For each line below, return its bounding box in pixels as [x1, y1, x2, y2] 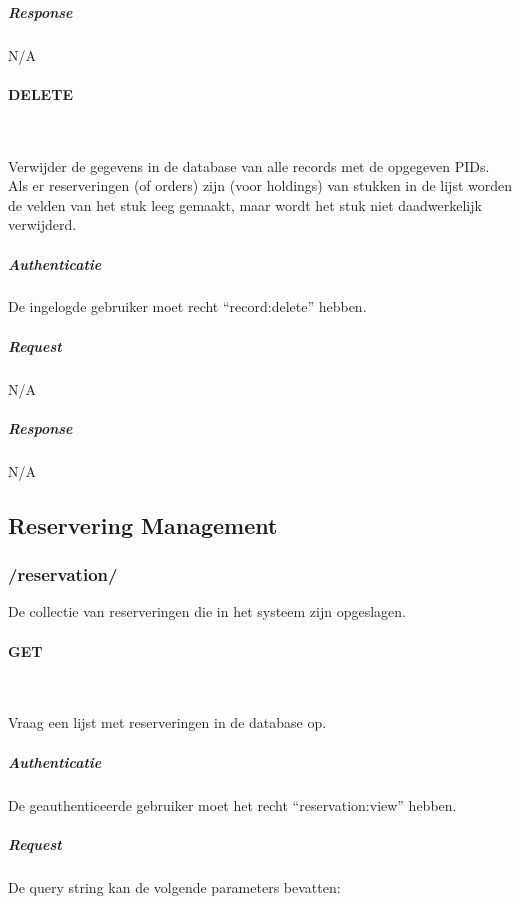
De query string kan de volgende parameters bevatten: [8, 876, 341, 897]
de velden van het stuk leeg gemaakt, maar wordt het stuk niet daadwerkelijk [8, 194, 482, 215]
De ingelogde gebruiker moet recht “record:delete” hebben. [8, 296, 367, 317]
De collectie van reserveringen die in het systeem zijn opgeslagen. [8, 601, 407, 622]
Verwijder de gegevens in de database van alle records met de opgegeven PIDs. [8, 155, 490, 176]
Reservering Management [8, 509, 278, 540]
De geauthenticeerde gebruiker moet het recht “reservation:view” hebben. [8, 794, 457, 815]
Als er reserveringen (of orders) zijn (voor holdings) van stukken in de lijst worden [8, 175, 513, 196]
